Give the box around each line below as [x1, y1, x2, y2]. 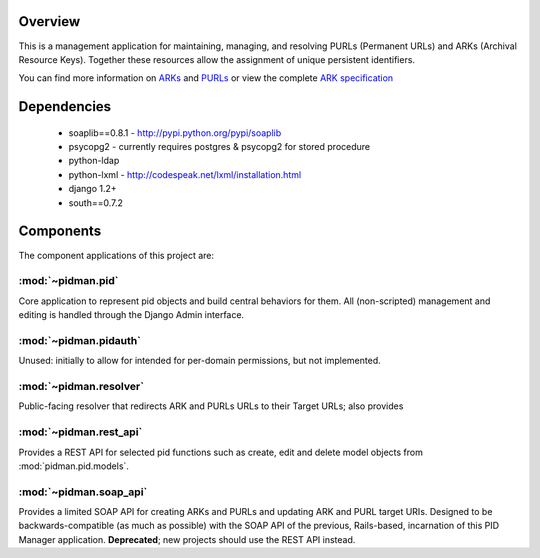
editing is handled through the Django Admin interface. [18, 309, 245, 321]
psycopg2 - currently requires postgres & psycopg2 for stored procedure [68, 141, 370, 153]
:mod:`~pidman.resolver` [18, 380, 145, 393]
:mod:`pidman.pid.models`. [18, 460, 130, 472]
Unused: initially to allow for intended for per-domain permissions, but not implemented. [18, 355, 381, 367]
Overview [18, 13, 81, 30]
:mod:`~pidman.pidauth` [18, 333, 142, 347]
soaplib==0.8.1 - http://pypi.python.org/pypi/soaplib [68, 126, 282, 139]
